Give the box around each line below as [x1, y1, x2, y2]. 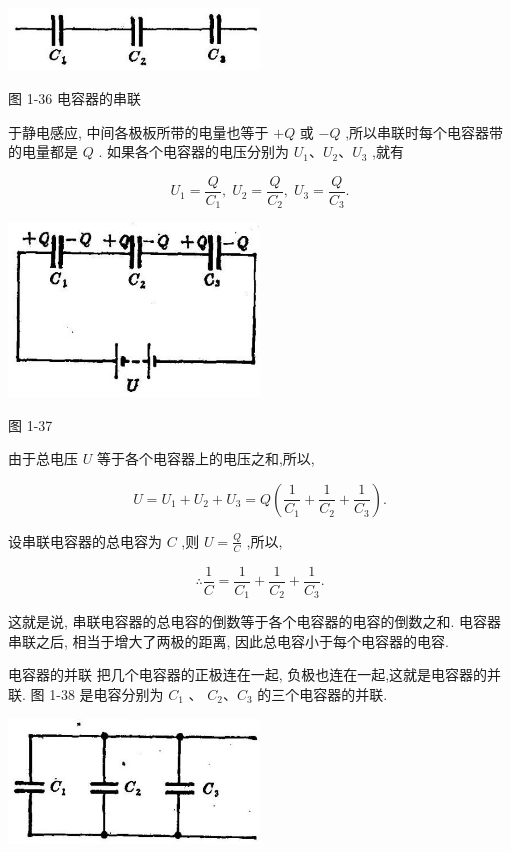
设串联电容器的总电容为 [8, 530, 162, 551]
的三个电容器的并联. [257, 683, 388, 704]
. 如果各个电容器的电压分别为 [98, 141, 289, 162]
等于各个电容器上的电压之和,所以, [96, 448, 315, 469]
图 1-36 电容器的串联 [8, 88, 141, 108]
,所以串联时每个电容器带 [345, 121, 504, 142]
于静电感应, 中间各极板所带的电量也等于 [8, 121, 269, 142]
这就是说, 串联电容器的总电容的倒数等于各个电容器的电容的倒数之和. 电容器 [8, 611, 502, 632]
